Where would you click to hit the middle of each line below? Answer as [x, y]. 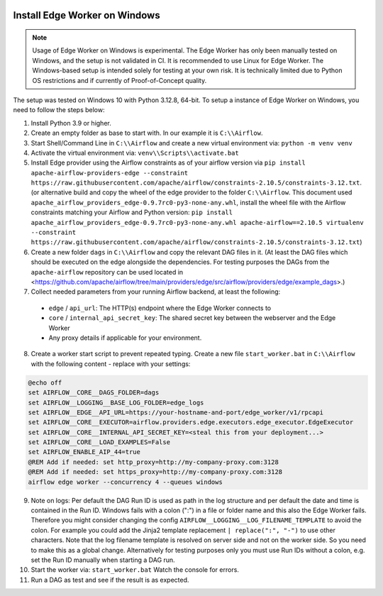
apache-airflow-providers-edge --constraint [110, 173]
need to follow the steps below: [59, 110]
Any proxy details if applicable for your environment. [125, 338]
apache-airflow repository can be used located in [107, 272]
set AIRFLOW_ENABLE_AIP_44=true [84, 452]
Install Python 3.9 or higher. [71, 123]
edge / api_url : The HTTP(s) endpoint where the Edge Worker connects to [160, 308]
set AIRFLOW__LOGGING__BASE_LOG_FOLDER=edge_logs [116, 402]
